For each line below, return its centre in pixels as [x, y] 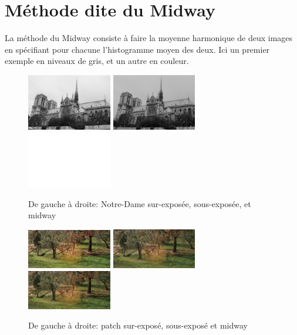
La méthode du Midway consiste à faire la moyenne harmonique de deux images [149, 38]
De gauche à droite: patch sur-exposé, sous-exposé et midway [138, 325]
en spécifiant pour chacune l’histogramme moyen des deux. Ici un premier [137, 49]
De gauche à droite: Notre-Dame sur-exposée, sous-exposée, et [140, 203]
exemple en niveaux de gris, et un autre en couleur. [97, 61]
